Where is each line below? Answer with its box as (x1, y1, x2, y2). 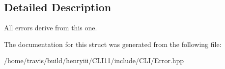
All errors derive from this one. (4, 23, 97, 33)
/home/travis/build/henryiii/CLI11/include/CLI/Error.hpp (4, 55, 184, 66)
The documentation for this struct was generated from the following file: (4, 39, 222, 49)
